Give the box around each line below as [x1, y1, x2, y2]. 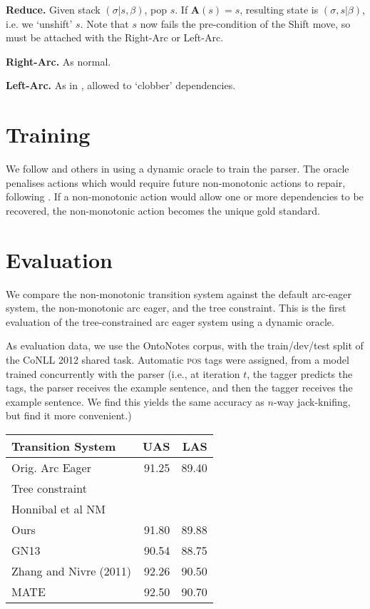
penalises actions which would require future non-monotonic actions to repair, [6, 175, 346, 190]
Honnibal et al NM [11, 500, 106, 517]
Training [6, 120, 91, 149]
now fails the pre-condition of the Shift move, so [140, 16, 351, 31]
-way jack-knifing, [273, 394, 351, 409]
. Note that [80, 16, 129, 31]
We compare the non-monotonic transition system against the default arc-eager [6, 286, 352, 301]
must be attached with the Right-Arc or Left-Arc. [6, 30, 224, 45]
